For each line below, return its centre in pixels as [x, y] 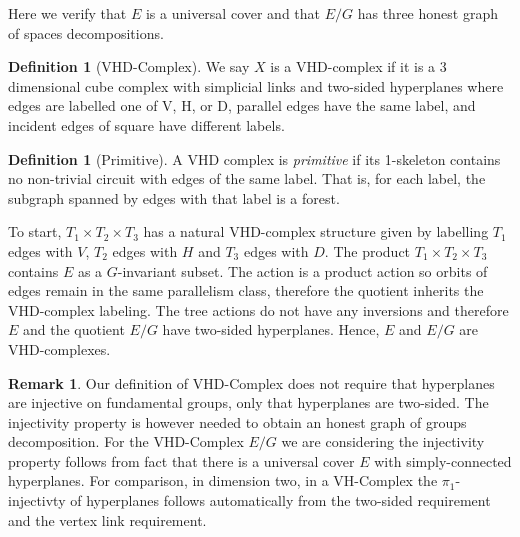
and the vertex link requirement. [107, 519]
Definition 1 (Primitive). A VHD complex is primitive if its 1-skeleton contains [254, 158]
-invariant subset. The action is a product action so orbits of [302, 270]
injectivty [37, 500]
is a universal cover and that [233, 13]
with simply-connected [443, 460]
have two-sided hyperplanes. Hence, [271, 329]
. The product [367, 250]
